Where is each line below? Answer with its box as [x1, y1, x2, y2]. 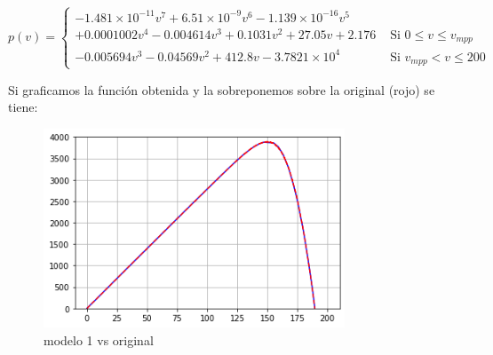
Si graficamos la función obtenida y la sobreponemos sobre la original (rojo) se [8, 80, 435, 99]
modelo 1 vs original [44, 330, 154, 349]
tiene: [8, 98, 38, 116]
